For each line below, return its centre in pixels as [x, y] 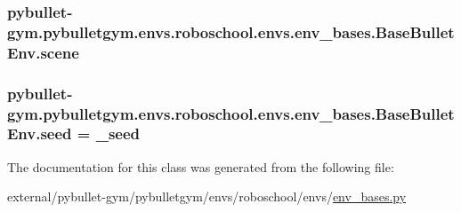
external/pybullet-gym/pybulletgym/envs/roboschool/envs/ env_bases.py [207, 196]
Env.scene [43, 52]
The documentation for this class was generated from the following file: [201, 166]
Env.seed [40, 133]
